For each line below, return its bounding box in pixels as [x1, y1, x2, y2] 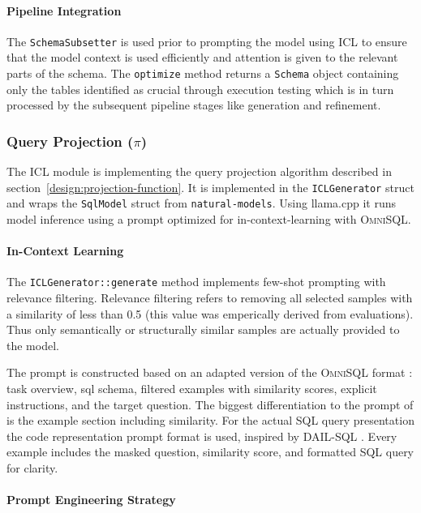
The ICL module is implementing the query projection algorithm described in [6, 163, 392, 180]
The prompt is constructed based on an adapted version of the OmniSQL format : [6, 364, 413, 381]
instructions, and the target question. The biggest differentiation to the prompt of [6, 395, 414, 413]
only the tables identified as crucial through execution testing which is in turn [6, 80, 394, 97]
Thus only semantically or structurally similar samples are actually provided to [6, 321, 400, 338]
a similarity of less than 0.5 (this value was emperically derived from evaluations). [6, 305, 414, 322]
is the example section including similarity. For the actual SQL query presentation [6, 412, 415, 429]
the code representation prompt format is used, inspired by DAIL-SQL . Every [6, 427, 397, 444]
